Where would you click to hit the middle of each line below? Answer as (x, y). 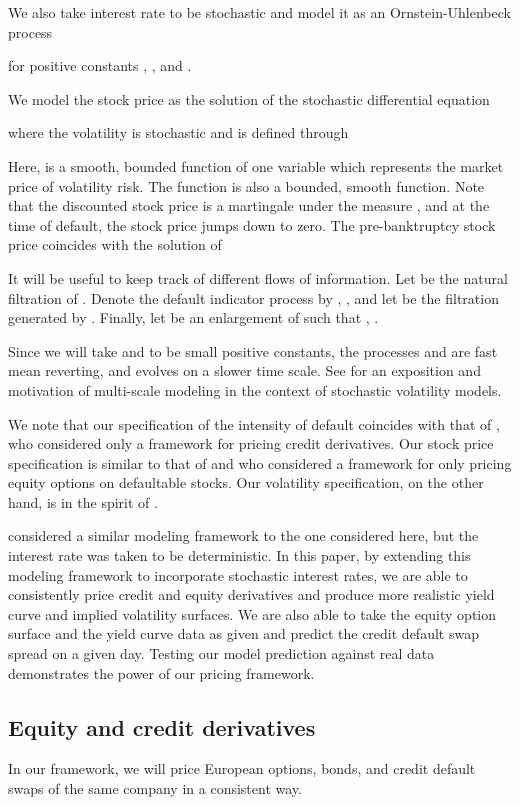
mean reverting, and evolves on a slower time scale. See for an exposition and (244, 370)
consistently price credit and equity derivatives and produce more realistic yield (251, 594)
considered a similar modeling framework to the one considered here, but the (243, 535)
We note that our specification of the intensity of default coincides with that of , (254, 423)
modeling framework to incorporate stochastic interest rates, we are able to (238, 574)
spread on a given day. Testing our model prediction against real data (221, 653)
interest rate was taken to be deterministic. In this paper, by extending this (239, 555)
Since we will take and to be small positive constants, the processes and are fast (253, 350)
